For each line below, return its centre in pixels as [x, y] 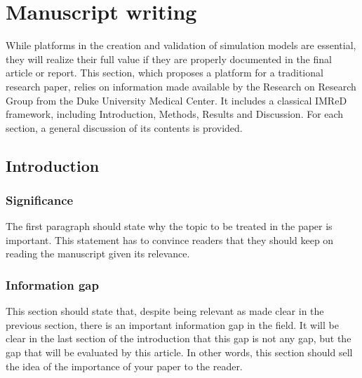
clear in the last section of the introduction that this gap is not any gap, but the [179, 338]
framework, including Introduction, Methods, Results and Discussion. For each [175, 114]
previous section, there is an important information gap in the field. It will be [172, 324]
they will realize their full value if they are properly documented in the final [169, 59]
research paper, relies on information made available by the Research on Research [181, 86]
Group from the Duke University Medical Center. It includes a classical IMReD [176, 100]
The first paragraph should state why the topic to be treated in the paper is [169, 226]
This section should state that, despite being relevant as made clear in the [165, 311]
